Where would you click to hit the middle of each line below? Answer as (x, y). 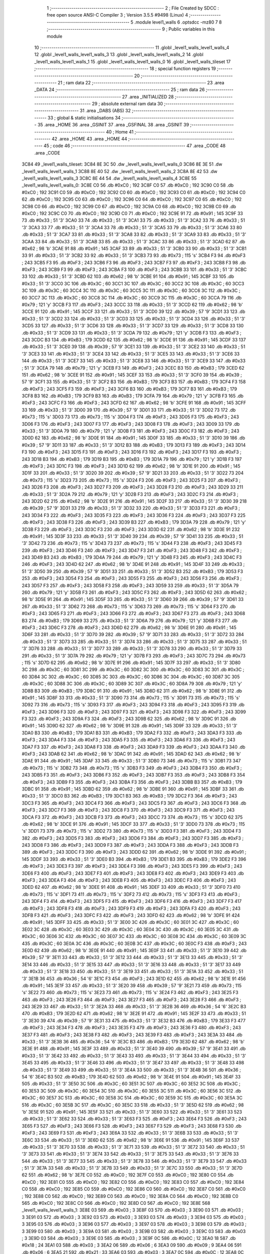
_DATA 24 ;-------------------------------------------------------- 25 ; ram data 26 (119, 90)
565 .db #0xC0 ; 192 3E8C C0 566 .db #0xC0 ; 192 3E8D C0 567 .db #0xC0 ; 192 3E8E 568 (116, 1203)
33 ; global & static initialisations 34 (84, 117)
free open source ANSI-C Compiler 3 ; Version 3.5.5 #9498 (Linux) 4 (117, 15)
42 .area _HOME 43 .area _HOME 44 (89, 139)
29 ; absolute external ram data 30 (127, 104)
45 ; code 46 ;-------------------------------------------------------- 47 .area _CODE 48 (134, 146)
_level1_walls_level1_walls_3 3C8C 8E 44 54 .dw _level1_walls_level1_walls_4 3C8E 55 (109, 178)
